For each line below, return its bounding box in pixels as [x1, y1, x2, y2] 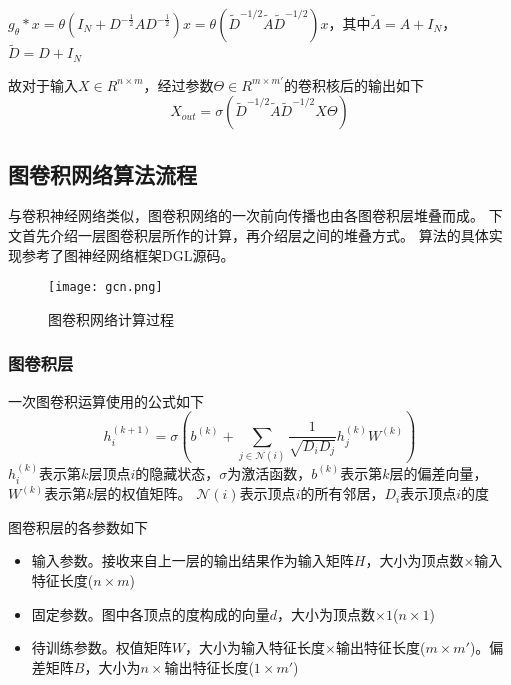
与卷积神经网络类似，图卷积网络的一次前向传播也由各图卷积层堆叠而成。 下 [8, 205, 503, 226]
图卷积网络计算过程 [48, 308, 174, 329]
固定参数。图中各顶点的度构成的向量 [31, 603, 270, 624]
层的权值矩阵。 [93, 483, 192, 504]
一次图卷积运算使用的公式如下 [8, 390, 204, 411]
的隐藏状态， [135, 462, 220, 483]
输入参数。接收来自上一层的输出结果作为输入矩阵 [31, 550, 354, 571]
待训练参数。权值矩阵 [31, 637, 172, 658]
